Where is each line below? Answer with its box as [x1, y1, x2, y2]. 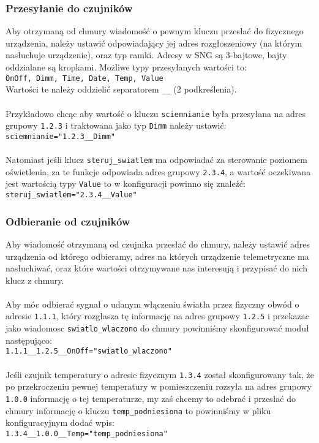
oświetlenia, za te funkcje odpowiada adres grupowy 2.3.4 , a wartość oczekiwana [6, 165, 311, 178]
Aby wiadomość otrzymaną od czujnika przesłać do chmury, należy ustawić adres [6, 237, 310, 250]
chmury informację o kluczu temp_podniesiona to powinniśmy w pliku [6, 404, 271, 417]
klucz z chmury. [6, 273, 64, 286]
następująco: [6, 333, 52, 346]
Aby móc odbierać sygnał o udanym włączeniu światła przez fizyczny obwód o [6, 297, 299, 310]
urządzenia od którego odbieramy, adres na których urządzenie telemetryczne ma [6, 249, 309, 262]
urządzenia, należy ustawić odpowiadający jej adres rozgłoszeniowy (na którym [6, 36, 302, 49]
